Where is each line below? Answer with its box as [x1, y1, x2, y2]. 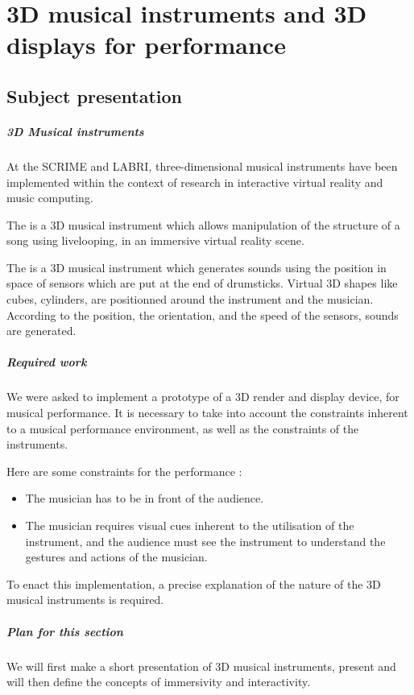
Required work [6, 354, 87, 370]
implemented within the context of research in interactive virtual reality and [6, 173, 383, 190]
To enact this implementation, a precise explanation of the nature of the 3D [6, 575, 381, 592]
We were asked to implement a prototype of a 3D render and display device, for [6, 388, 400, 405]
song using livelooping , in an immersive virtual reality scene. [6, 232, 304, 249]
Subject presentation [6, 83, 183, 108]
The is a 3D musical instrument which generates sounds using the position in [6, 259, 387, 275]
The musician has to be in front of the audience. [25, 490, 264, 507]
